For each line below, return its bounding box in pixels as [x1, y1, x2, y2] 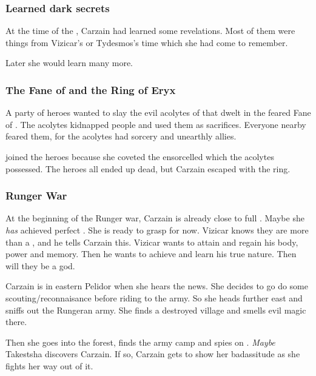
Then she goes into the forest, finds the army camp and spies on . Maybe [5, 335, 275, 348]
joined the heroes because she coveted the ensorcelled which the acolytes [5, 150, 274, 163]
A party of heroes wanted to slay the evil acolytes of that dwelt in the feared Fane [5, 106, 311, 119]
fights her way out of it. [5, 359, 93, 372]
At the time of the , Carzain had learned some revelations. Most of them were [5, 24, 295, 37]
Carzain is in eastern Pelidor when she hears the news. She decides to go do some [5, 280, 308, 292]
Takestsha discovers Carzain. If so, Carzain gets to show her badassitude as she [5, 347, 300, 360]
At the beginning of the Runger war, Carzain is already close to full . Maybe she [5, 212, 304, 224]
